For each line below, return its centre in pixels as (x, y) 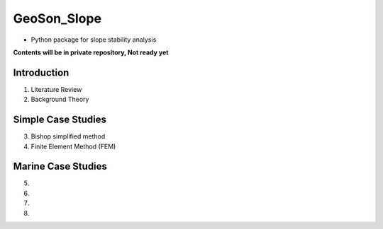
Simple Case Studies (60, 120)
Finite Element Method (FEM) (73, 146)
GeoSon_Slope (57, 18)
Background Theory (60, 100)
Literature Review (56, 89)
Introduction (41, 72)
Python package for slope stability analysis (94, 40)
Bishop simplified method (68, 136)
